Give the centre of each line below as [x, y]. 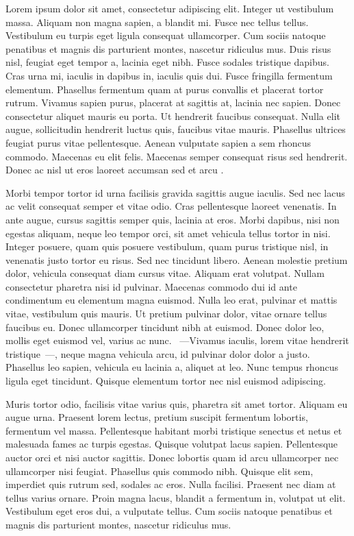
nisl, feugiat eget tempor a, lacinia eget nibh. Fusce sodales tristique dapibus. [167, 62]
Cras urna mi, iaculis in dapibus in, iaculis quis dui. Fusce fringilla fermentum [169, 75]
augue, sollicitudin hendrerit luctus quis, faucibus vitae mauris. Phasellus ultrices [176, 129]
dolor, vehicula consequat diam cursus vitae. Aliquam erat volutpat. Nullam [165, 273]
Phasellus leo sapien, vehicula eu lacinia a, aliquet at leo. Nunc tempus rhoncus [172, 367]
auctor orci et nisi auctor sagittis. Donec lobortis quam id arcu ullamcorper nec [172, 457]
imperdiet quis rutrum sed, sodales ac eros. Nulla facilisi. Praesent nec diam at [171, 484]
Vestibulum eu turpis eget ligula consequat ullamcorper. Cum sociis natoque [166, 35]
